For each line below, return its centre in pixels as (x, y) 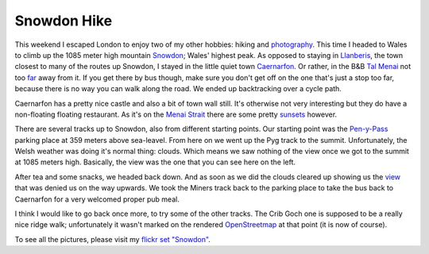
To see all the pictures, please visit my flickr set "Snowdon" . (112, 239)
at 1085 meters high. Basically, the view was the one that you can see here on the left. (155, 162)
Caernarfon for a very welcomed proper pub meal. (97, 199)
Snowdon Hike (64, 21)
